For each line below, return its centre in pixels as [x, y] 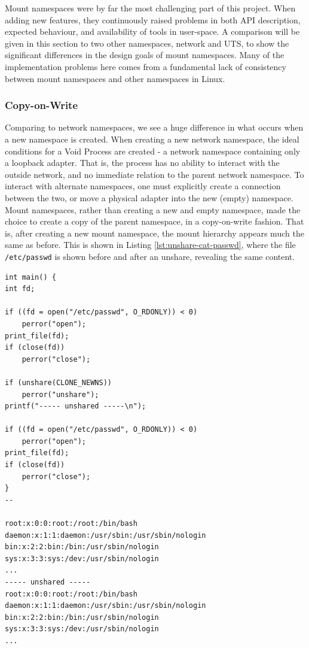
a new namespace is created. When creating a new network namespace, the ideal [152, 139]
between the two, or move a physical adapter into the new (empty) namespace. [149, 197]
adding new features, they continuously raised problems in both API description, [153, 19]
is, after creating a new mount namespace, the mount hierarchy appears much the [154, 233]
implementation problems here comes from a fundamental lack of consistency [146, 66]
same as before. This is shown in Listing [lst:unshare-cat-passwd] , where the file [150, 245]
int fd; [20, 289]
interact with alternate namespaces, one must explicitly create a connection [143, 186]
